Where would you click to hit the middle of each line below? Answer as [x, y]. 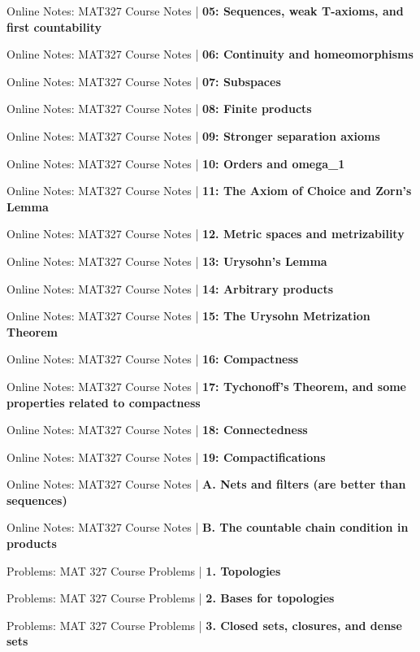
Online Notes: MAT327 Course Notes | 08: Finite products [159, 109]
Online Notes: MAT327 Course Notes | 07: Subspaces [144, 81]
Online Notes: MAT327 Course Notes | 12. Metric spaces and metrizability [206, 234]
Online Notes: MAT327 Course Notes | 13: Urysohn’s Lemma [167, 261]
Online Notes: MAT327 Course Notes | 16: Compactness [153, 359]
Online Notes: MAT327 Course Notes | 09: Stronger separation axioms [193, 135]
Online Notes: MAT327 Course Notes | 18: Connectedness [157, 430]
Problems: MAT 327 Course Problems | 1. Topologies [144, 570]
